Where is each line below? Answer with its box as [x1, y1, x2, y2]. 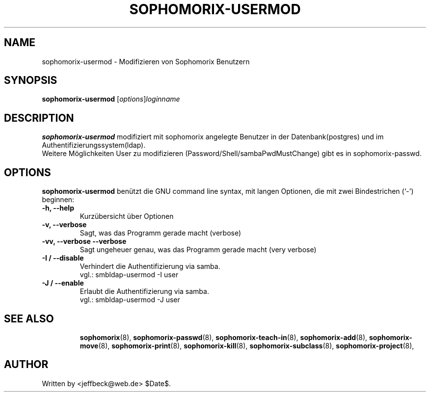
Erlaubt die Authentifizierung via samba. [80, 287, 209, 296]
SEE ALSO [4, 312, 54, 325]
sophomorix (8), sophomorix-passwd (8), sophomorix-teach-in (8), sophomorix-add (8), [80, 333, 368, 342]
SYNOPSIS [4, 74, 57, 87]
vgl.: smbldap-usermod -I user [80, 270, 179, 279]
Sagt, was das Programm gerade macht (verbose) [80, 229, 242, 238]
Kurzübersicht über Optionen [80, 212, 174, 221]
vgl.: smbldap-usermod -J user [80, 295, 180, 304]
